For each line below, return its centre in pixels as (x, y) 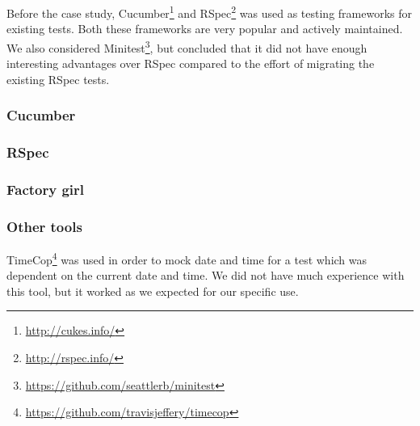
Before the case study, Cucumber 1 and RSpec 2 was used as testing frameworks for (209, 12)
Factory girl (46, 189)
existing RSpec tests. (58, 79)
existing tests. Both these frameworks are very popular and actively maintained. (205, 29)
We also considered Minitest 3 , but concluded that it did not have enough (187, 46)
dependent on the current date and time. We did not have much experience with (206, 275)
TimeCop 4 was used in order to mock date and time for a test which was (187, 258)
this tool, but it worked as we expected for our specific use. (153, 291)
